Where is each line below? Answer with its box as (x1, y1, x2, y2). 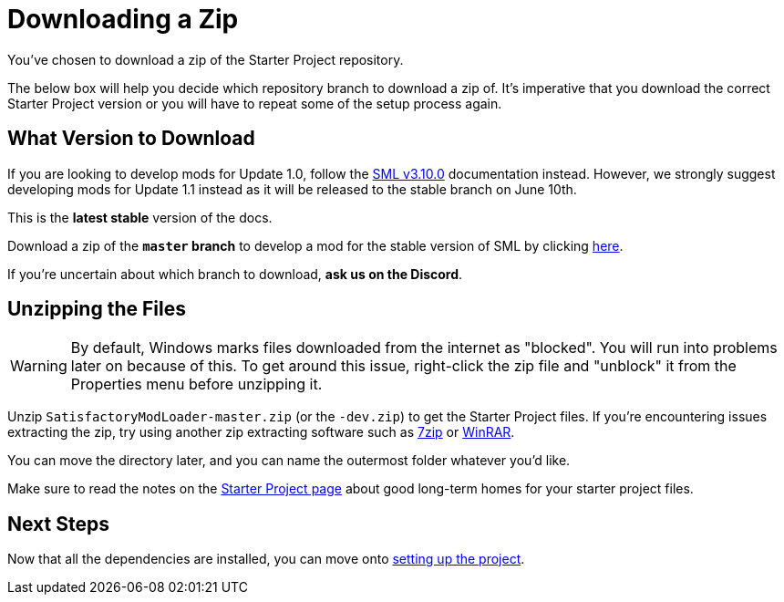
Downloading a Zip (7, 4, 239, 35)
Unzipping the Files (7, 297, 186, 321)
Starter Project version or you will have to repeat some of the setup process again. (7, 95, 502, 111)
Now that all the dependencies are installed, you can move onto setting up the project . (7, 551, 525, 567)
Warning (10, 357, 67, 376)
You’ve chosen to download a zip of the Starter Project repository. (7, 51, 404, 67)
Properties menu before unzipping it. (70, 375, 323, 394)
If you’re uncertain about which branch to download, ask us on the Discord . (7, 265, 463, 282)
